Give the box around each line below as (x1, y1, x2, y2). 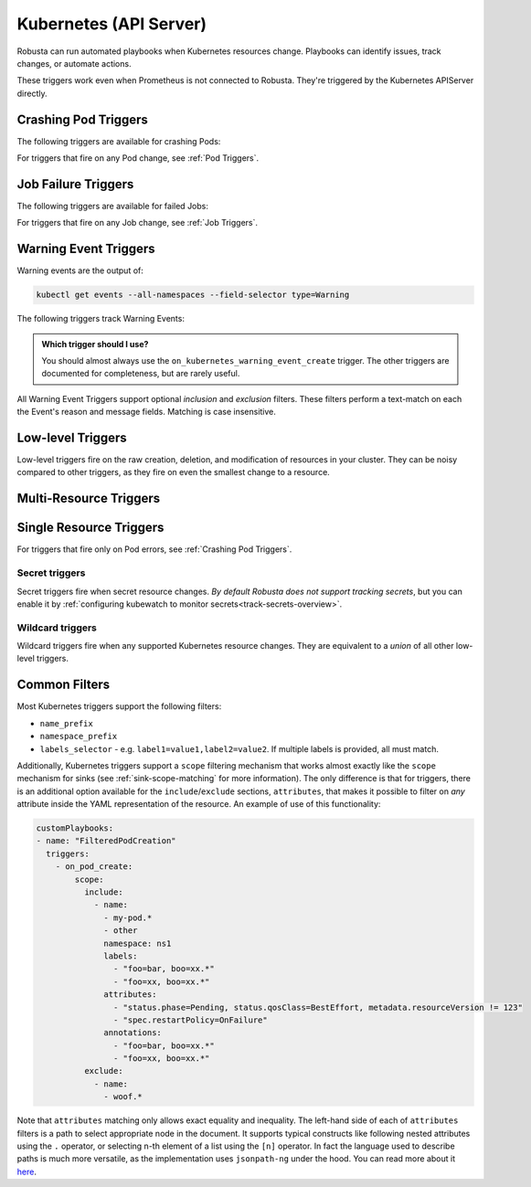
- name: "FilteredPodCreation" (36, 836, 177, 846)
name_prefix (39, 718, 93, 728)
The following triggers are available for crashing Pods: (16, 135, 221, 146)
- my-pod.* (103, 912, 153, 923)
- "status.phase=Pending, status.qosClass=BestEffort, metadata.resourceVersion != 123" (112, 1002, 523, 1012)
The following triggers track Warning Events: (16, 313, 185, 324)
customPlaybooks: (36, 823, 114, 833)
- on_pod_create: (55, 862, 133, 872)
